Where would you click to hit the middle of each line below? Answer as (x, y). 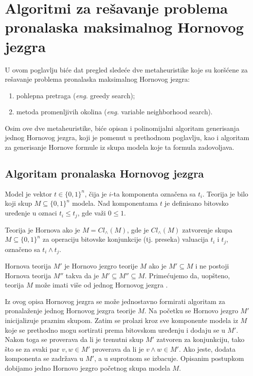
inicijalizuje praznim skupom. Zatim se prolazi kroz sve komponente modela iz (122, 320)
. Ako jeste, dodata (207, 349)
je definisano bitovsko (197, 203)
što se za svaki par (32, 349)
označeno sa (23, 249)
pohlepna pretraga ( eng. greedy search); (76, 95)
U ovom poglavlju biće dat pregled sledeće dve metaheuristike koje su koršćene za (126, 69)
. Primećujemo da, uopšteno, (187, 275)
